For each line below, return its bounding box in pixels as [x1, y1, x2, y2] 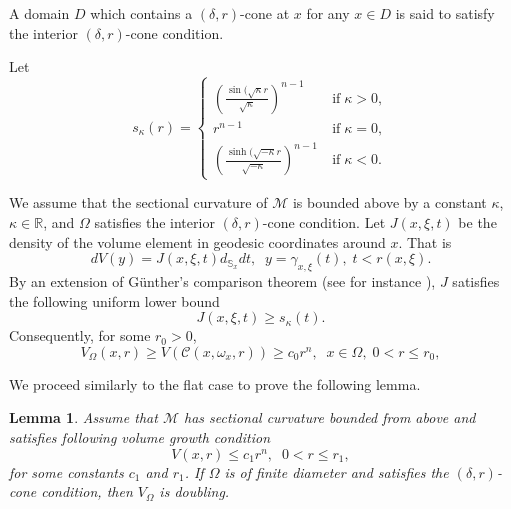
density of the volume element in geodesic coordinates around [9, 231, 386, 252]
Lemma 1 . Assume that [9, 407, 158, 428]
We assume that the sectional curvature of [9, 192, 268, 213]
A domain [9, 3, 70, 23]
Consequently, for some [9, 325, 151, 346]
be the [458, 212, 497, 233]
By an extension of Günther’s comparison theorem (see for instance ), [9, 271, 436, 292]
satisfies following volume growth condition [9, 427, 271, 447]
